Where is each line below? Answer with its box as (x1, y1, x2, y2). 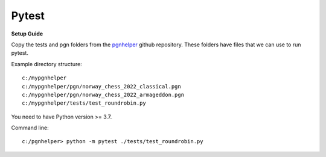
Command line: (11, 124, 50, 132)
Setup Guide (11, 30, 43, 37)
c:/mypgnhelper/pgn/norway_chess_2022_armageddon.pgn (22, 91, 184, 98)
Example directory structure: (11, 60, 83, 67)
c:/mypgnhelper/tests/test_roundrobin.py (22, 100, 146, 106)
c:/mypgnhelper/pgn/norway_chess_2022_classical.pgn (22, 83, 181, 90)
